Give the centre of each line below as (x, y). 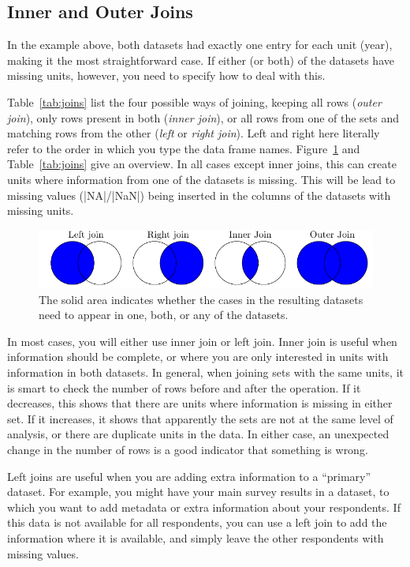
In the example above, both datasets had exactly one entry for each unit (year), (200, 45)
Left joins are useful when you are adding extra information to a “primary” (189, 476)
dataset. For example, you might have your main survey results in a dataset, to (198, 492)
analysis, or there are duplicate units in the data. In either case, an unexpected (198, 434)
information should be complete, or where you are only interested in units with (198, 357)
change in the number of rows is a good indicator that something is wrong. (188, 450)
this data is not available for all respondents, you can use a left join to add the (197, 522)
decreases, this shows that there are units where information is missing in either (200, 403)
